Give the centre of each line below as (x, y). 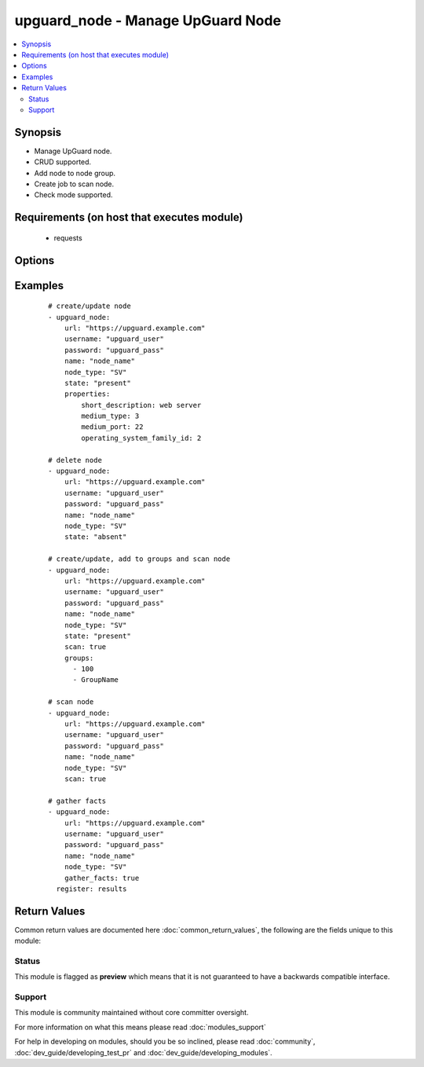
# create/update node (90, 306)
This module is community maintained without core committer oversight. (132, 1013)
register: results (91, 889)
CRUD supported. (63, 162)
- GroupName (96, 680)
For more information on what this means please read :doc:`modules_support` (140, 1027)
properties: (87, 394)
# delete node (75, 460)
